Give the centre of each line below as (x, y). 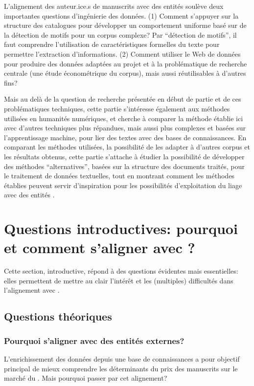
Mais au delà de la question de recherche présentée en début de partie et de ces (123, 99)
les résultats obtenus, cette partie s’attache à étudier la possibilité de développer (124, 156)
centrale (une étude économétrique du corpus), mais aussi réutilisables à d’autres (125, 73)
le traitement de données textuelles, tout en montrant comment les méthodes (119, 176)
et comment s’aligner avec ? (100, 247)
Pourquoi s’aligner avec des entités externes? (94, 340)
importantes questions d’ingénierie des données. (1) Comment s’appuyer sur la (121, 15)
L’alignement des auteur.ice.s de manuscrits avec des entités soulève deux (114, 6)
